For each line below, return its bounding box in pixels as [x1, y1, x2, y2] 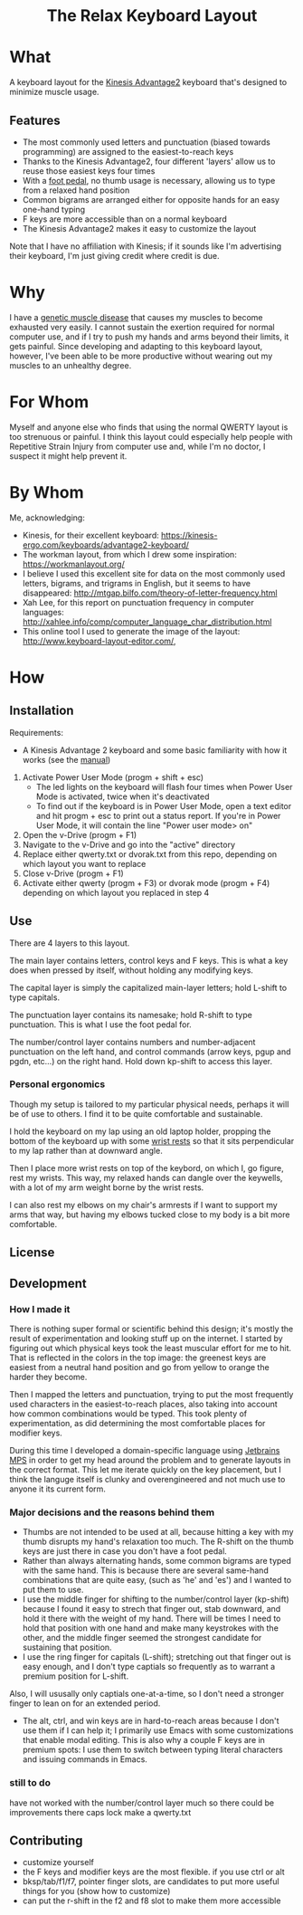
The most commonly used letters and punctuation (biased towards [22, 137, 271, 148]
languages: [22, 606, 65, 617]
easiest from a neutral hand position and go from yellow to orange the [9, 1361, 270, 1372]
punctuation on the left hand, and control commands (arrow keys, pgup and [9, 1046, 291, 1057]
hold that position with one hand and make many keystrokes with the [22, 1623, 279, 1634]
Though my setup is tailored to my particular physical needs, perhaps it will [9, 1099, 289, 1110]
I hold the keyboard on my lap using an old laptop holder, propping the [9, 1126, 271, 1137]
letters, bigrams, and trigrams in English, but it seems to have [22, 577, 251, 588]
